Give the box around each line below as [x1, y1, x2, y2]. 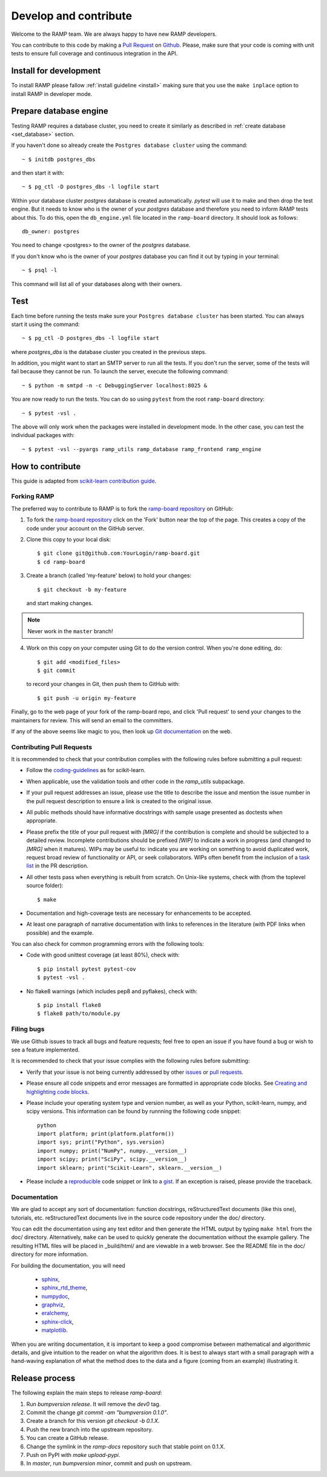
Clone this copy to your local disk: [26, 536, 111, 543]
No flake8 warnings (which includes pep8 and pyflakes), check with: [26, 987, 198, 995]
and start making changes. [26, 599, 93, 606]
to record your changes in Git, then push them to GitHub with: [26, 681, 180, 688]
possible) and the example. [26, 929, 94, 936]
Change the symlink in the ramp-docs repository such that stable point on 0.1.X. [26, 1442, 225, 1450]
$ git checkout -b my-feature [37, 586, 127, 593]
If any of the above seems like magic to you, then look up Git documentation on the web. [11, 727, 233, 735]
